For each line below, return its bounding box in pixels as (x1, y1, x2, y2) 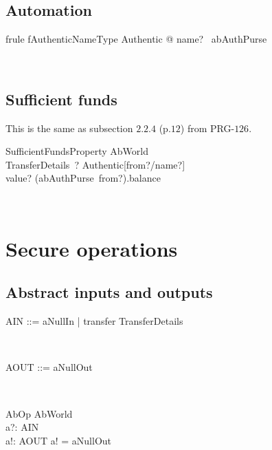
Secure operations (5, 234, 178, 262)
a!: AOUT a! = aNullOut (5, 433, 112, 447)
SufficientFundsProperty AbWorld (5, 144, 148, 158)
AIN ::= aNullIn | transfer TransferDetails (5, 314, 183, 328)
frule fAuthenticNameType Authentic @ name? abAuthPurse (5, 32, 267, 46)
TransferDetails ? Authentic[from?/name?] (5, 157, 185, 171)
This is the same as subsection (5, 120, 133, 135)
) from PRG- (180, 120, 235, 135)
